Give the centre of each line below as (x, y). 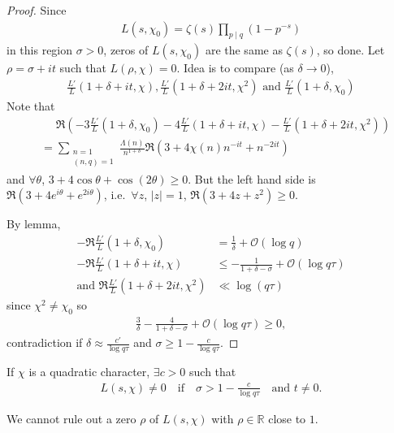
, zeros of (126, 50)
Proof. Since (37, 10)
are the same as (244, 50)
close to (287, 418)
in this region (40, 50)
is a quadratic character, (89, 372)
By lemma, (34, 224)
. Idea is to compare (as (235, 68)
